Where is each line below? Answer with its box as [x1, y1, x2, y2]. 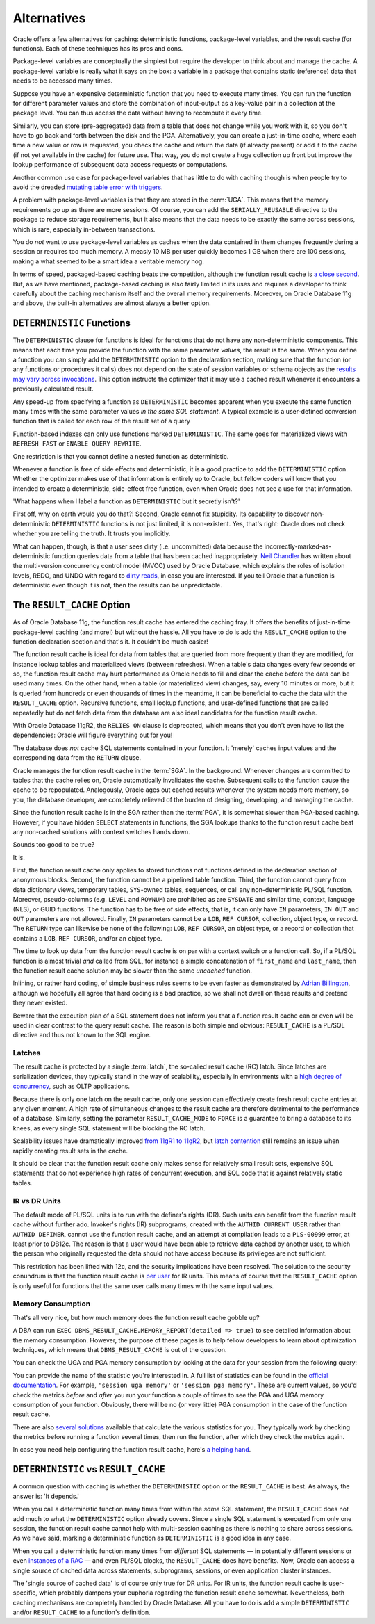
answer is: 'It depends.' [12, 1492, 80, 1500]
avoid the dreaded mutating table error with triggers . [12, 183, 163, 191]
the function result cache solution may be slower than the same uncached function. [12, 966, 253, 975]
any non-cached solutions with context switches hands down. [12, 827, 190, 836]
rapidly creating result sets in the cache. [12, 1146, 128, 1155]
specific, [12, 1589, 38, 1597]
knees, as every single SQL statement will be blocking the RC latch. [12, 1123, 206, 1132]
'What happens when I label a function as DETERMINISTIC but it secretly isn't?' [12, 497, 240, 505]
